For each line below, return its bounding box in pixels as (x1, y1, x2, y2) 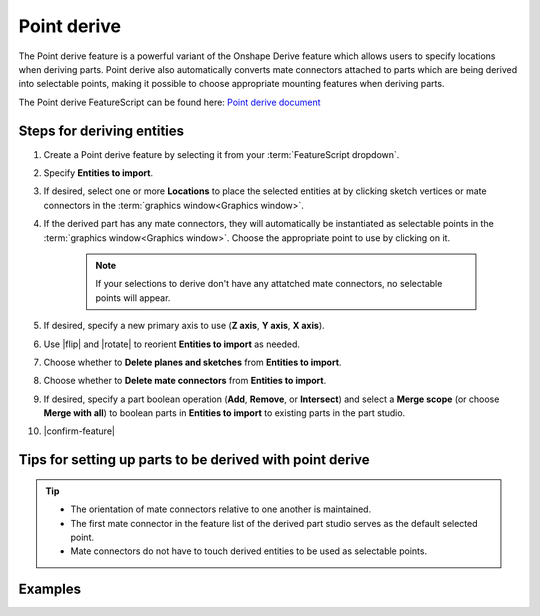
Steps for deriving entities (18, 122, 185, 139)
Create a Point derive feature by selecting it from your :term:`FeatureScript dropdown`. (43, 148, 400, 160)
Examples (18, 581, 82, 598)
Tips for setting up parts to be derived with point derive (18, 451, 370, 469)
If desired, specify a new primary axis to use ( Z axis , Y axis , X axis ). (43, 320, 325, 332)
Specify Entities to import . (43, 167, 154, 179)
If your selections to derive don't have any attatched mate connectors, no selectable (95, 278, 443, 290)
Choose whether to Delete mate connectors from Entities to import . (43, 375, 327, 387)
